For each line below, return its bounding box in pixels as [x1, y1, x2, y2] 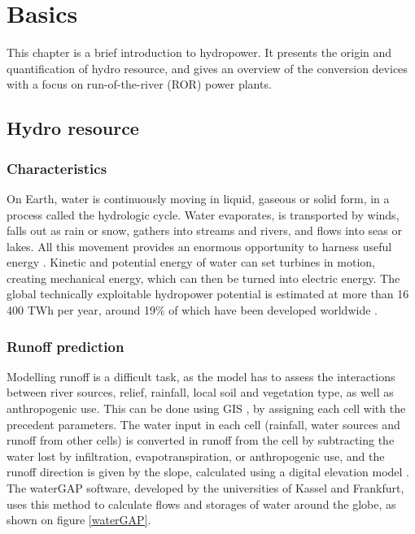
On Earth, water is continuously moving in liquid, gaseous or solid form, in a [7, 189, 390, 206]
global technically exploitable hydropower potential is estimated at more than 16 [7, 285, 409, 302]
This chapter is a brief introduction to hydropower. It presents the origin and [7, 44, 392, 61]
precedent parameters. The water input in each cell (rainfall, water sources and [7, 415, 400, 432]
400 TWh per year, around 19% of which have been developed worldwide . [7, 302, 378, 319]
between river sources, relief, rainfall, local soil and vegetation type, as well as [7, 384, 394, 401]
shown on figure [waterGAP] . [7, 511, 151, 528]
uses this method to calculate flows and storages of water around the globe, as [7, 495, 396, 512]
